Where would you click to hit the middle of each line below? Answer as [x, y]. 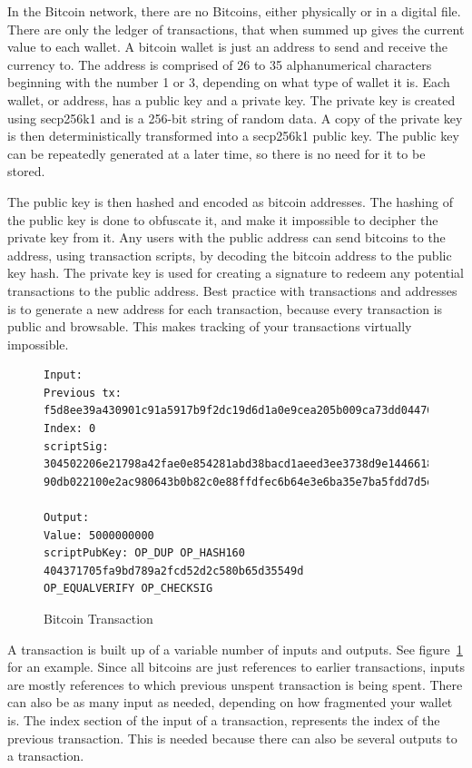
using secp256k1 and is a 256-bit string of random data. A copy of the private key [235, 118]
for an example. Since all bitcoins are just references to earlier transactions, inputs [236, 667]
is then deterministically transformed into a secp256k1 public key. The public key [233, 136]
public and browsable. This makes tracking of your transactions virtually [210, 326]
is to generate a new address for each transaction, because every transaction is [225, 308]
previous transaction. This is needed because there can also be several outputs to [232, 738]
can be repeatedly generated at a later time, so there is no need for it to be [216, 153]
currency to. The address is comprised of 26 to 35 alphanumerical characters [220, 64]
